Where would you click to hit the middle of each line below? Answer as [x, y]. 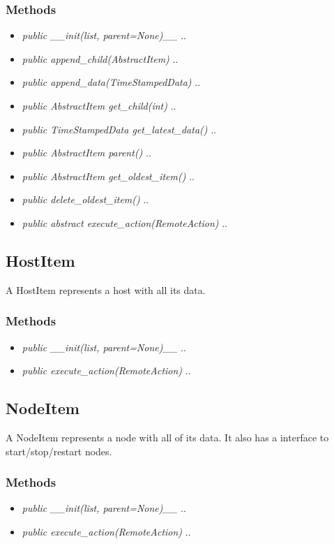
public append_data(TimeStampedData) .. [111, 82]
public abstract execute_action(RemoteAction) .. [124, 222]
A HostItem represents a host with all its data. [106, 289]
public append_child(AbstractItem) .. [100, 58]
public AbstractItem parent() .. [86, 153]
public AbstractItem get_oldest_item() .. [108, 176]
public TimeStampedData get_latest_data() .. [119, 129]
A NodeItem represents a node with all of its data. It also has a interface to [167, 437]
